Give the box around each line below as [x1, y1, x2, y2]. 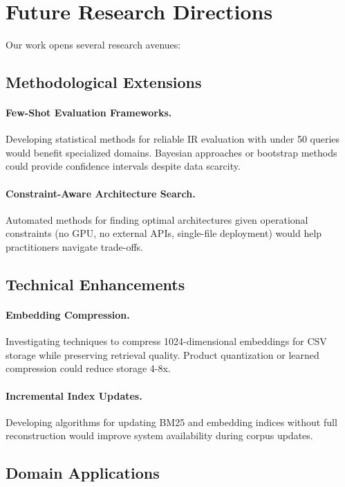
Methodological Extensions [6, 71, 202, 93]
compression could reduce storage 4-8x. [6, 361, 171, 375]
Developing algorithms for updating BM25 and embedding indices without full [6, 414, 337, 429]
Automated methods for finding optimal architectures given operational [6, 212, 308, 227]
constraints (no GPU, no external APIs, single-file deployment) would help [6, 226, 322, 240]
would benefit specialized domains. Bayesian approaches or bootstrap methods [6, 145, 337, 159]
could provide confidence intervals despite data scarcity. [6, 159, 241, 173]
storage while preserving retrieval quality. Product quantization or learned [6, 347, 319, 362]
